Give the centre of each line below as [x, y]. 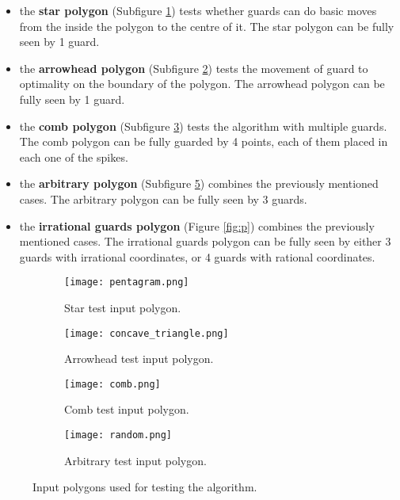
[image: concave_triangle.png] [147, 333]
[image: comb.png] [112, 384]
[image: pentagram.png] [127, 282]
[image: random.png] [118, 435]
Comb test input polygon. [127, 409]
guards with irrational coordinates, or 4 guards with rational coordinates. [197, 256]
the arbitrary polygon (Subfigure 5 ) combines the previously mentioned [199, 183]
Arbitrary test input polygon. [135, 460]
